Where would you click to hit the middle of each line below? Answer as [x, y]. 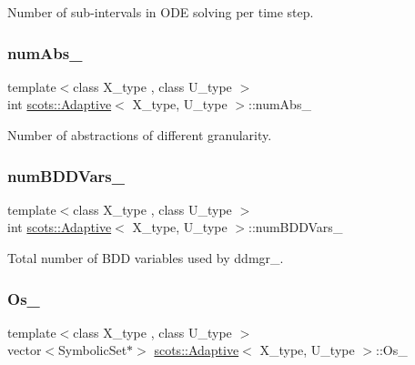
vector [25, 350]
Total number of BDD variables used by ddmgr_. [146, 258]
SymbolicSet [93, 350]
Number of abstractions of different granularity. [140, 135]
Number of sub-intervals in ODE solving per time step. [161, 12]
